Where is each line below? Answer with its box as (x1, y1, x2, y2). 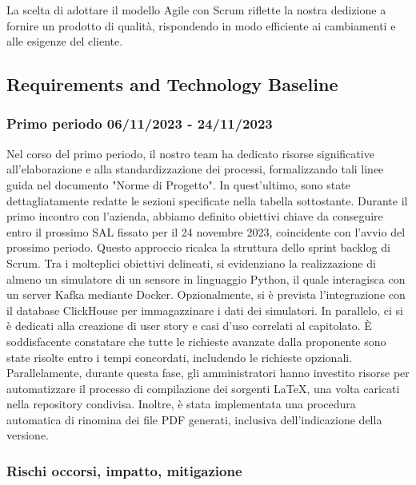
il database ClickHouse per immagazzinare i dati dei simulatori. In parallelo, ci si (6, 301, 403, 318)
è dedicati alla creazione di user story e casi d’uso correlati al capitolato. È (6, 317, 372, 334)
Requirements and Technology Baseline (6, 72, 338, 97)
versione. (6, 427, 50, 443)
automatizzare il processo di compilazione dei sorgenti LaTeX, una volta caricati (6, 380, 400, 396)
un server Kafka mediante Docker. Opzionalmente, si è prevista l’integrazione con (6, 286, 406, 303)
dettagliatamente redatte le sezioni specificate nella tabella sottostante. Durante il (6, 192, 408, 209)
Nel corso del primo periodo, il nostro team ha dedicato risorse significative (6, 145, 374, 161)
